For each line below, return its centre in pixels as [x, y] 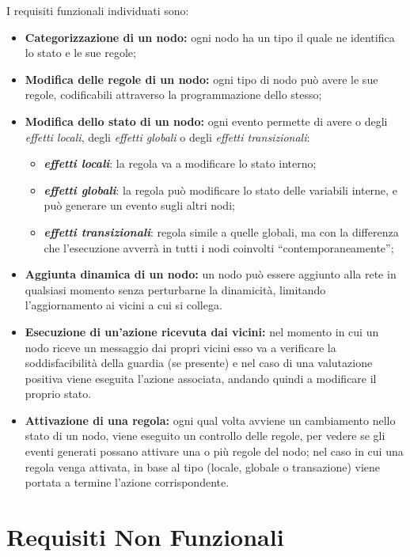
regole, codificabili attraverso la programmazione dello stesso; [173, 95]
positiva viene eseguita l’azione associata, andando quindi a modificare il [201, 378]
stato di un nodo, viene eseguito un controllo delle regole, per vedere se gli [205, 436]
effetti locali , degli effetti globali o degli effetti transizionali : [167, 136]
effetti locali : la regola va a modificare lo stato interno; [180, 163]
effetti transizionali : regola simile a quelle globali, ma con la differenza [221, 231]
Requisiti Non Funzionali [145, 537]
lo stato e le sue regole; [80, 53]
